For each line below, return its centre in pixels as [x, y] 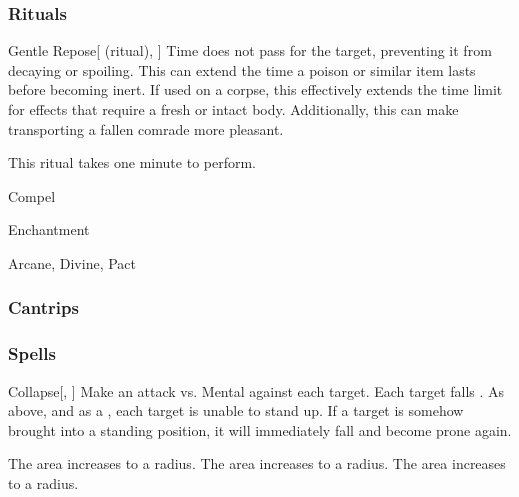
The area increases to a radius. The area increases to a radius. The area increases [257, 463]
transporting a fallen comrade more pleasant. [146, 128]
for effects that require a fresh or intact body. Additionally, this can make [233, 109]
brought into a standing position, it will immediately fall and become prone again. [260, 429]
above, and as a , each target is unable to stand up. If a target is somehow [236, 410]
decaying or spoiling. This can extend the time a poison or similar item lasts [242, 69]
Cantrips [43, 307]
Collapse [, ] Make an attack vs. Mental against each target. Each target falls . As [256, 390]
